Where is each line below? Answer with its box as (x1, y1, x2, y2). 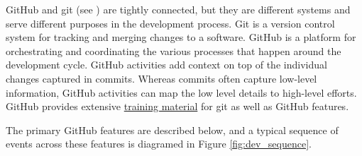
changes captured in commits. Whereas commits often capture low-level (6, 71, 317, 85)
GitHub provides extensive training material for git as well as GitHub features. (6, 99, 349, 114)
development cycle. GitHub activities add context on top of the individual (6, 57, 327, 72)
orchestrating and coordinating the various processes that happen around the (6, 43, 341, 58)
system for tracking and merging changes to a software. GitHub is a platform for (6, 30, 356, 44)
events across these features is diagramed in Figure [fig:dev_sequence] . (6, 136, 312, 151)
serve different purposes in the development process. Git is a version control (6, 16, 335, 30)
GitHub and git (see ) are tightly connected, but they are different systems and (6, 2, 351, 16)
